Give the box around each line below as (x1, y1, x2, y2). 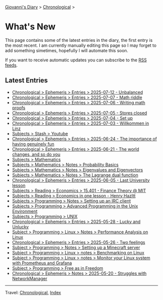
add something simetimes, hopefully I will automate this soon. (5, 47, 129, 53)
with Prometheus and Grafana (12, 260, 72, 266)
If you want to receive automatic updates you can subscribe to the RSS (5, 57, 147, 63)
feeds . (5, 62, 18, 68)
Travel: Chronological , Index (5, 289, 62, 295)
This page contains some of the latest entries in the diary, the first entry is (5, 37, 153, 43)
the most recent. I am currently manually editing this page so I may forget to (5, 42, 157, 48)
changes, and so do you (12, 151, 61, 157)
